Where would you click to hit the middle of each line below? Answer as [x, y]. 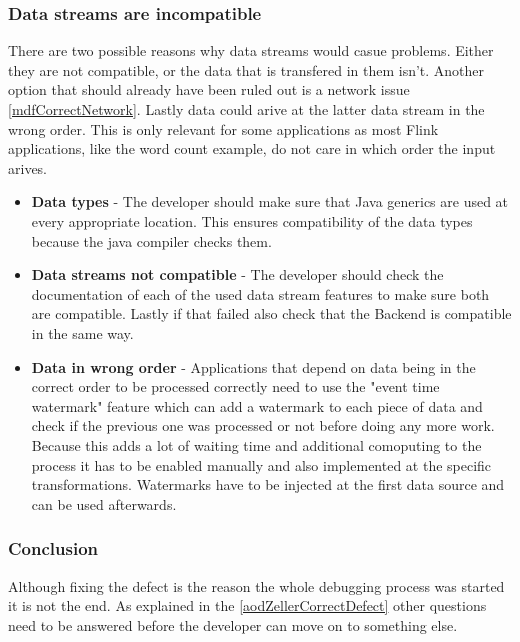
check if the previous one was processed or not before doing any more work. [263, 425]
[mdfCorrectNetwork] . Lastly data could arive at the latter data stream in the [246, 109]
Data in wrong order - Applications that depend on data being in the [253, 366]
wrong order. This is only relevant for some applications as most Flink [223, 128]
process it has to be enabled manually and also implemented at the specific [261, 464]
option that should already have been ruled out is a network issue [209, 89]
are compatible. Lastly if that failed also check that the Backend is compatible [271, 313]
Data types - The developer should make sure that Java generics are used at [270, 201]
